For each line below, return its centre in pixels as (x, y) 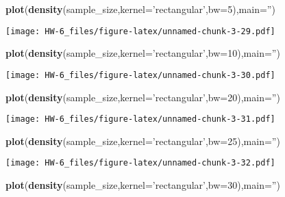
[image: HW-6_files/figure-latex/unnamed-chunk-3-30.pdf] (140, 75)
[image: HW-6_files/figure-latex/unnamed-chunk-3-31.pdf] (140, 119)
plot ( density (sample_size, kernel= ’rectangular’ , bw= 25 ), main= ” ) (143, 141)
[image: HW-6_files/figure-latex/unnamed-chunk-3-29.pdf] (140, 31)
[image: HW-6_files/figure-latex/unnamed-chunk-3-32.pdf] (140, 163)
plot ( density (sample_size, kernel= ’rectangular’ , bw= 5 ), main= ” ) (140, 9)
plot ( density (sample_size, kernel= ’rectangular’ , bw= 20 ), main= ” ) (143, 97)
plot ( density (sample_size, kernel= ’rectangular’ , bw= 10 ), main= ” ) (143, 53)
